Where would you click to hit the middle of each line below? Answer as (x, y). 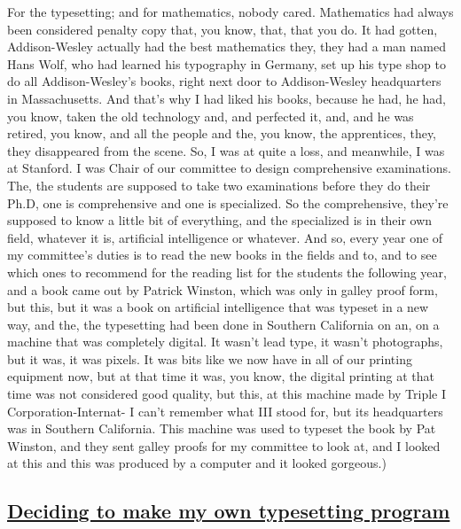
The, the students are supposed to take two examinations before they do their (219, 185)
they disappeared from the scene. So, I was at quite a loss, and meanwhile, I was (226, 150)
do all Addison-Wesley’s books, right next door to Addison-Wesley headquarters (224, 81)
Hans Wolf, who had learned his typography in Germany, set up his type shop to (227, 63)
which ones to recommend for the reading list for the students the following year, (227, 272)
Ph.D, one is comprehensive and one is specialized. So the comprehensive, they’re (228, 202)
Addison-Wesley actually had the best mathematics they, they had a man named (227, 47)
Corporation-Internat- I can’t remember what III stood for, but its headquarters (225, 411)
